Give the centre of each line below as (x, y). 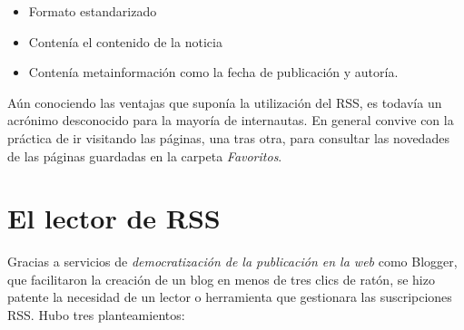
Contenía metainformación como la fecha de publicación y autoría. (213, 72)
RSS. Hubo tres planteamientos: (96, 315)
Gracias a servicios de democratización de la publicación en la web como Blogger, (232, 262)
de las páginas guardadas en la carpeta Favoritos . (145, 155)
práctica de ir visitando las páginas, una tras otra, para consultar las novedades (228, 137)
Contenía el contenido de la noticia (125, 41)
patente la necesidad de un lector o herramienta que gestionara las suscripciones (230, 297)
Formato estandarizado (93, 11)
